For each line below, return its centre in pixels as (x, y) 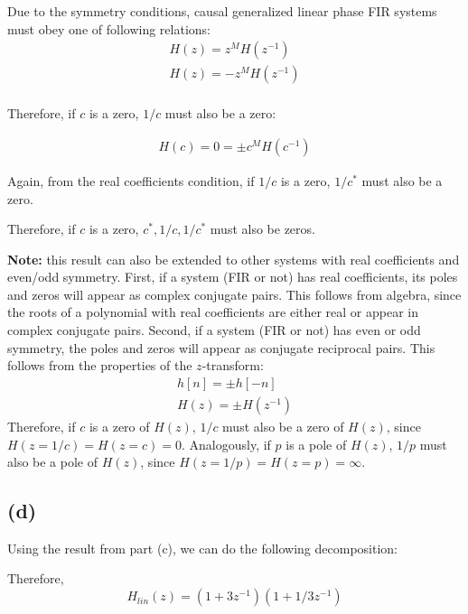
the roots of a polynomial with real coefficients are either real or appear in (213, 312)
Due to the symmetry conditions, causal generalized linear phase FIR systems (222, 11)
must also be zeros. (262, 229)
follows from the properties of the (100, 365)
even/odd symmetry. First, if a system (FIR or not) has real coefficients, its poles (233, 277)
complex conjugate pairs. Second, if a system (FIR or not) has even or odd (214, 330)
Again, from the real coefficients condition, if (131, 180)
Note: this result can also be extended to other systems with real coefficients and (234, 259)
